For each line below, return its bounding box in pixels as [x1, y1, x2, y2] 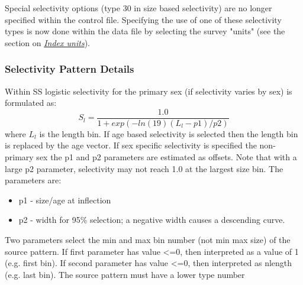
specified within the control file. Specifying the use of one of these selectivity [5, 13, 282, 25]
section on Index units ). [5, 36, 90, 48]
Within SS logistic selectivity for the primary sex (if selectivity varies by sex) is [5, 85, 292, 97]
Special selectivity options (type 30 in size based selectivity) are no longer [5, 2, 272, 14]
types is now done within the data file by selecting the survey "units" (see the [5, 25, 285, 37]
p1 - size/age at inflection [18, 193, 111, 206]
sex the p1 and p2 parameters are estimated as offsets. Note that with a [36, 151, 297, 163]
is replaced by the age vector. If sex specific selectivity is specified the [5, 139, 257, 151]
